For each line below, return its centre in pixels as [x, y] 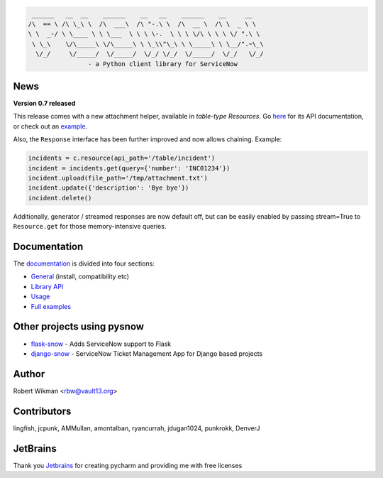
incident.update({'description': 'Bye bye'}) [109, 188]
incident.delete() [60, 198]
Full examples [51, 306]
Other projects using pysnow [79, 327]
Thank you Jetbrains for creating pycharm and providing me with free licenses [128, 465]
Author [29, 374]
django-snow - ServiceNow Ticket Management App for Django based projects [146, 353]
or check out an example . [50, 126]
